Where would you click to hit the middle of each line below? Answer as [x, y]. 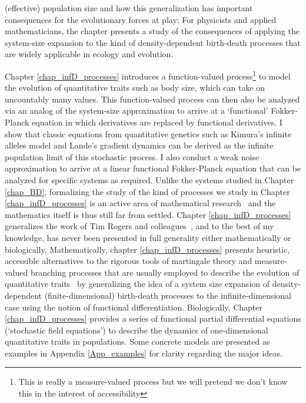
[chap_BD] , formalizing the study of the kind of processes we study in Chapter [147, 191]
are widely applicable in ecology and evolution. [89, 54]
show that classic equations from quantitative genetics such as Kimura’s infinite [148, 133]
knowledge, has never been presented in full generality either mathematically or [148, 237]
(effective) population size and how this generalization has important [129, 8]
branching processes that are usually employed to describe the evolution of [165, 272]
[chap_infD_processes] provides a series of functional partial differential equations [153, 318]
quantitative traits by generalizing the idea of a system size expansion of [137, 284]
